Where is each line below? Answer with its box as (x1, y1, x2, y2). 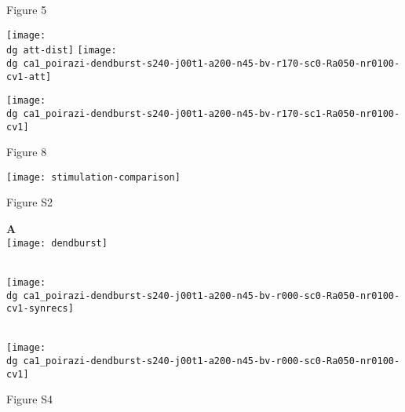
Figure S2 (6, 194, 53, 210)
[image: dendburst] (6, 237, 108, 249)
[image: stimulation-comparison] (6, 171, 181, 183)
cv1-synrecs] (6, 303, 74, 315)
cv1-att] (6, 71, 52, 82)
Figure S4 (6, 391, 53, 407)
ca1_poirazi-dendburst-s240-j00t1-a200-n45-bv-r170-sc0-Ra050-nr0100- (23, 57, 400, 69)
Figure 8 (6, 144, 47, 160)
